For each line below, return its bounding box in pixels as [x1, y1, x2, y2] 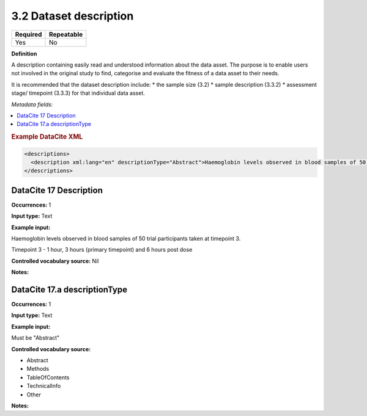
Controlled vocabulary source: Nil [11, 257, 99, 265]
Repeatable [49, 30, 83, 38]
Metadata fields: [11, 101, 53, 108]
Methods [26, 365, 50, 373]
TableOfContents [26, 373, 70, 381]
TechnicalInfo [26, 382, 61, 390]
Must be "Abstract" [11, 334, 60, 341]
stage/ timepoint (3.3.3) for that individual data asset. [11, 89, 145, 97]
